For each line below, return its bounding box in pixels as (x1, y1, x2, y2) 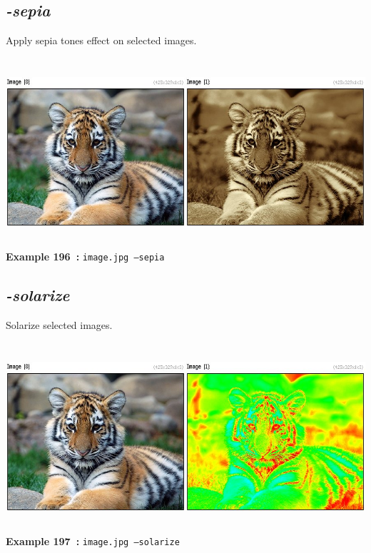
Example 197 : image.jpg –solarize (6, 533, 180, 548)
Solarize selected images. (6, 317, 113, 332)
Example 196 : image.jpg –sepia (6, 248, 165, 263)
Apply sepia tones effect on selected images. (6, 33, 197, 48)
